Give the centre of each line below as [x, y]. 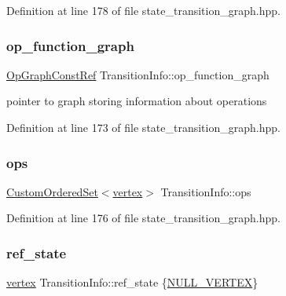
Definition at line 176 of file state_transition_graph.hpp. [143, 218]
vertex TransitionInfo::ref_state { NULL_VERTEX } [132, 282]
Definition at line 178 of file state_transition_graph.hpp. [143, 10]
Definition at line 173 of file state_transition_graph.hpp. [143, 127]
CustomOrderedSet [52, 191]
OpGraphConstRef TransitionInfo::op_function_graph [138, 74]
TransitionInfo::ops [206, 191]
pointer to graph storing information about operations [137, 101]
